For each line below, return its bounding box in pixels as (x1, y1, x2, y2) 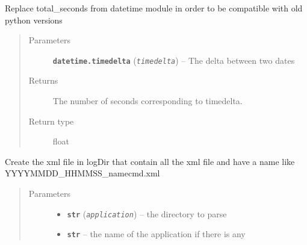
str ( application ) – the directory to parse (67, 207, 227, 220)
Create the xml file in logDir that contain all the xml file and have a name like (5, 155, 295, 167)
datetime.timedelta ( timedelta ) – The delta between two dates (52, 54, 295, 66)
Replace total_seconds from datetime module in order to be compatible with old (5, 2, 303, 14)
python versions (5, 13, 63, 26)
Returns (28, 74, 58, 87)
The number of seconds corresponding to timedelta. (52, 95, 243, 107)
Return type (28, 114, 74, 127)
